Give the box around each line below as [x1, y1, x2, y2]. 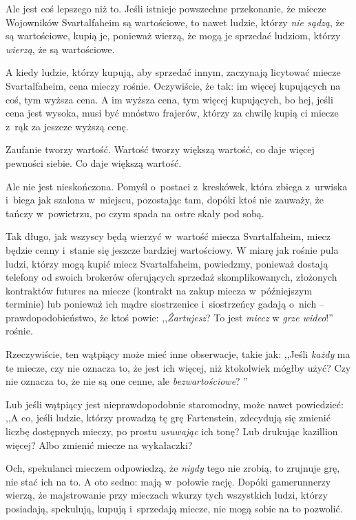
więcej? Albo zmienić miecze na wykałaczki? [6, 437, 193, 452]
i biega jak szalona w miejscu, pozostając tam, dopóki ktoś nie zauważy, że [6, 192, 324, 207]
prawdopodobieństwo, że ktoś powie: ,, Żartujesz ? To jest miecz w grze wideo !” [6, 310, 333, 324]
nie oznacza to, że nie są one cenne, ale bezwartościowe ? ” [6, 374, 248, 388]
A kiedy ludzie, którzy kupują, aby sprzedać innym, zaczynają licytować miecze [6, 65, 341, 79]
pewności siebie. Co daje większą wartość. [6, 155, 182, 170]
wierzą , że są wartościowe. [6, 41, 115, 56]
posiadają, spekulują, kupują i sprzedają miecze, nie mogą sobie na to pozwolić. [6, 501, 343, 515]
